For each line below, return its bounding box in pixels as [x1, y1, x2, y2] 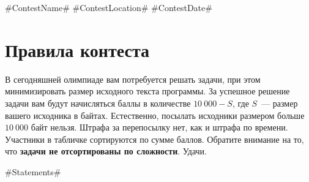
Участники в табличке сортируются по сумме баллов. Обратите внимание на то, [5, 132, 304, 145]
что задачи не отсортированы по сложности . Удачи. [5, 145, 207, 157]
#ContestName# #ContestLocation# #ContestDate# [5, 1, 212, 13]
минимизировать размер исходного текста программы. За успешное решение [5, 85, 290, 97]
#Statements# [5, 165, 61, 178]
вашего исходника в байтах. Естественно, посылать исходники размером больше [5, 108, 305, 121]
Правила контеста [5, 37, 149, 62]
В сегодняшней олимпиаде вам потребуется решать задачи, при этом [5, 72, 261, 85]
